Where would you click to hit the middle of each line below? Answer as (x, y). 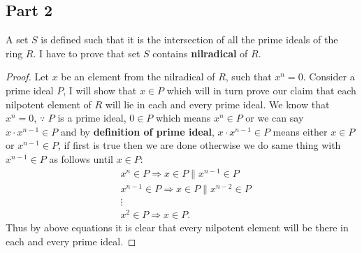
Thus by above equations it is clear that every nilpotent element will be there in (177, 227)
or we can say (275, 118)
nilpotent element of (49, 104)
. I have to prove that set (87, 53)
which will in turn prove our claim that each (261, 90)
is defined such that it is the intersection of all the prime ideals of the (189, 39)
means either (300, 131)
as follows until (81, 158)
